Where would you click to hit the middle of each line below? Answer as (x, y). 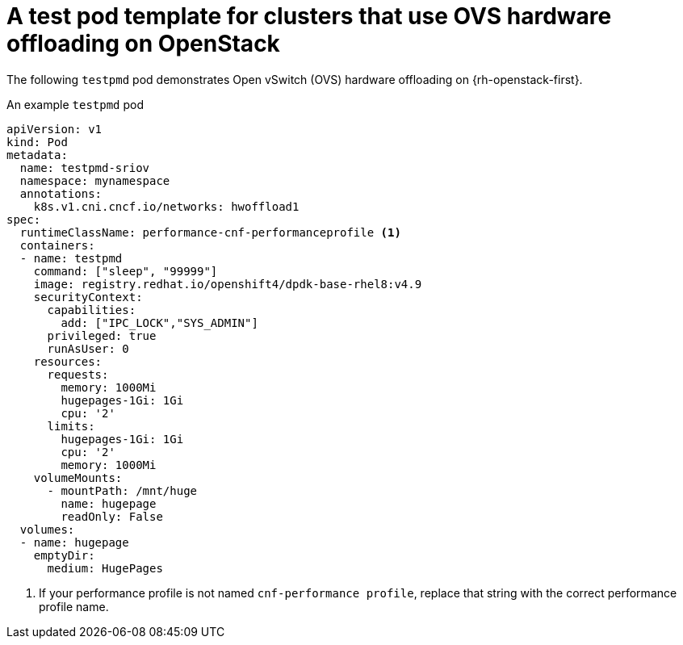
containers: (57, 245)
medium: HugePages (105, 568)
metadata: (37, 155)
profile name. (74, 606)
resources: (68, 361)
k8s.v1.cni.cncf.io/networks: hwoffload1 (166, 206)
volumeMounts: (78, 477)
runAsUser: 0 (88, 348)
